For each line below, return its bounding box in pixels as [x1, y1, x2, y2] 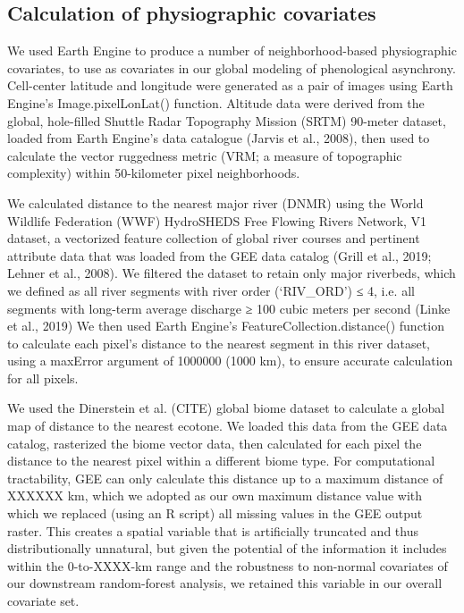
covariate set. [7, 592, 80, 610]
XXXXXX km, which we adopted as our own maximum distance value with [7, 486, 423, 505]
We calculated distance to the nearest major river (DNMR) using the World [7, 193, 424, 212]
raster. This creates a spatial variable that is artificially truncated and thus [7, 521, 418, 540]
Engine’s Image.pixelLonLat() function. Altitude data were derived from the [7, 93, 425, 112]
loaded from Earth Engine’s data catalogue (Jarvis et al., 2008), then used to [7, 129, 430, 147]
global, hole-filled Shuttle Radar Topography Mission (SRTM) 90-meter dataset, [7, 111, 446, 130]
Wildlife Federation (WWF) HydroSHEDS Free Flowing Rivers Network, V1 [7, 211, 427, 230]
